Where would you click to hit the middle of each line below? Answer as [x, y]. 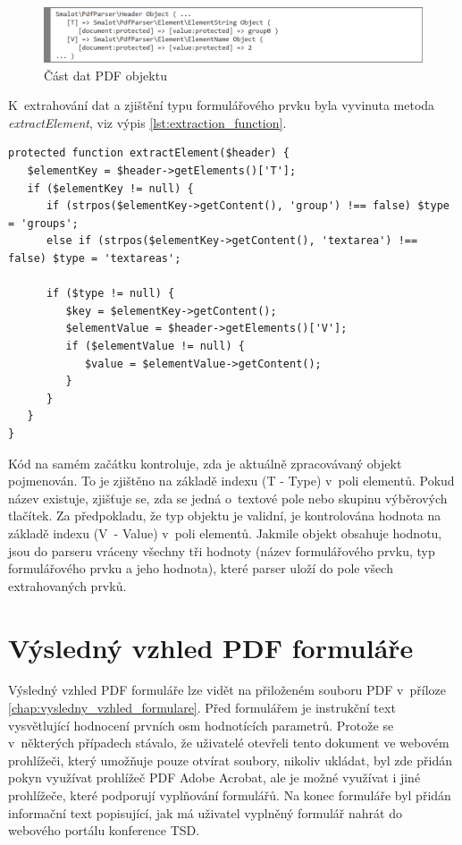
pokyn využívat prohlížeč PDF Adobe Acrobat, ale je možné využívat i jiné [214, 777]
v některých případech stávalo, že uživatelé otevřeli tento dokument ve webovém [229, 743]
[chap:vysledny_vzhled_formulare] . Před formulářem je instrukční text [202, 708]
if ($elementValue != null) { [155, 346]
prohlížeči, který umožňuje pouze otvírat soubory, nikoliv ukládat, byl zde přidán [230, 760]
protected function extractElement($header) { [149, 153]
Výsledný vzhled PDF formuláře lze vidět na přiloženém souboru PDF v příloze [227, 690]
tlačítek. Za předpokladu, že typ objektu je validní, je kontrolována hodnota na [225, 515]
